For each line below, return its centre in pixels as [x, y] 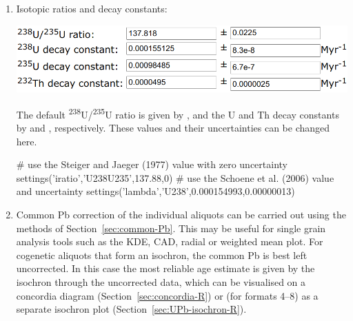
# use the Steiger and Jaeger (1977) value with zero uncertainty [152, 164]
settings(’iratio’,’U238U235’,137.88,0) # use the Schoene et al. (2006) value [175, 177]
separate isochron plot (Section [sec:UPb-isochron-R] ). [131, 309]
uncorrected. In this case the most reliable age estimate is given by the [165, 268]
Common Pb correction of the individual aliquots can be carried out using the [181, 215]
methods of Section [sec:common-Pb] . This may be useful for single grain [171, 228]
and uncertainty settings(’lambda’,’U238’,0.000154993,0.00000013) [155, 191]
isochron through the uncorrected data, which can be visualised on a [161, 282]
